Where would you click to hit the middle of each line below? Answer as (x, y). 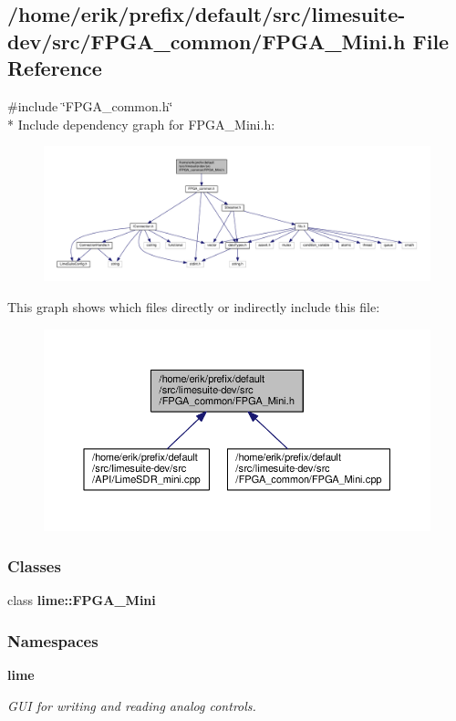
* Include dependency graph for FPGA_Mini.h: (141, 124)
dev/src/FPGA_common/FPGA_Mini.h (207, 41)
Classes (34, 566)
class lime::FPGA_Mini (82, 600)
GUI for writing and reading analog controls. (132, 705)
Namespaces (53, 640)
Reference (55, 68)
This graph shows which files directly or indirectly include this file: (194, 307)
